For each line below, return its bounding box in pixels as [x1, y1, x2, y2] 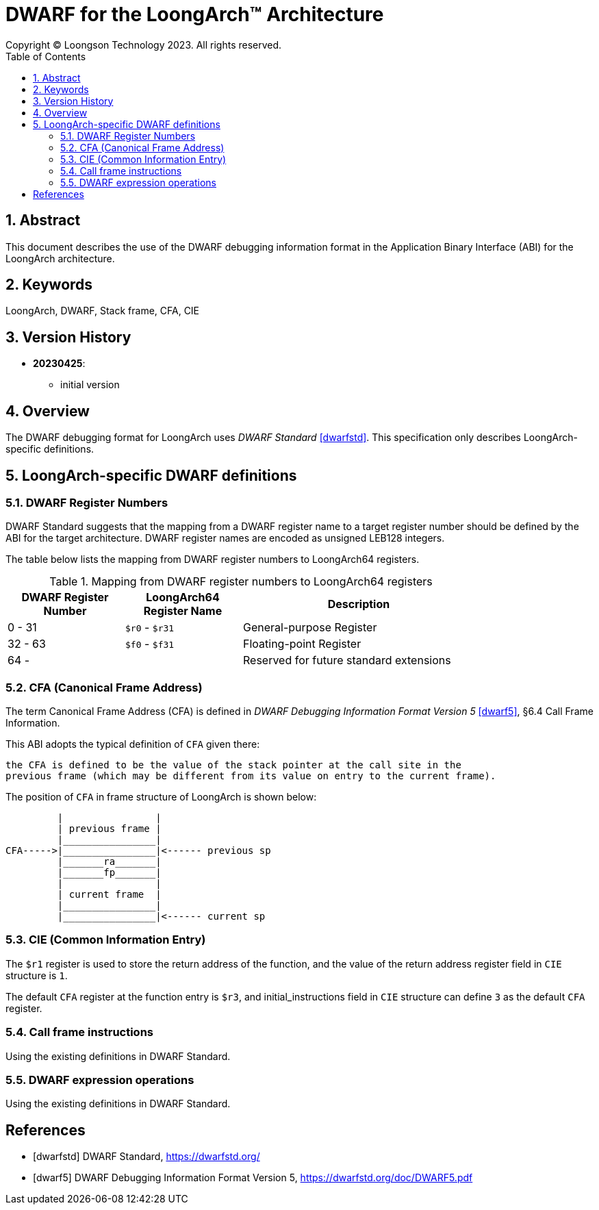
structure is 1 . [5, 969, 68, 981]
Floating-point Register [243, 637, 361, 651]
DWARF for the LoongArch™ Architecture [5, 3, 384, 26]
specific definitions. [5, 443, 94, 455]
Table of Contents [5, 50, 86, 62]
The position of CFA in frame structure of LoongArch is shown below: [5, 791, 317, 803]
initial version [60, 379, 120, 391]
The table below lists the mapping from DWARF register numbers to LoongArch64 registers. [5, 553, 420, 566]
